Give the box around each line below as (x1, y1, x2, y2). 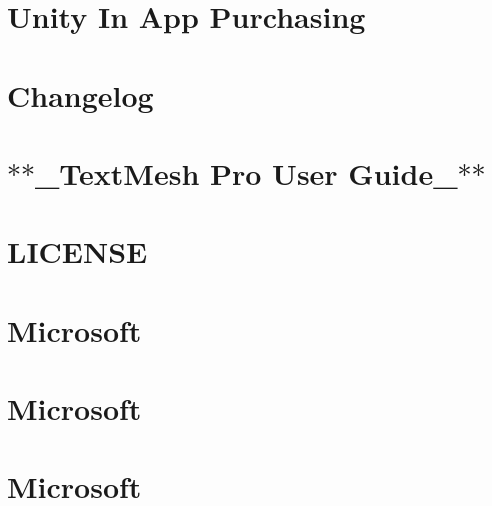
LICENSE (7, 231, 148, 272)
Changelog (7, 74, 154, 115)
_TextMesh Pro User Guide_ (35, 152, 458, 193)
